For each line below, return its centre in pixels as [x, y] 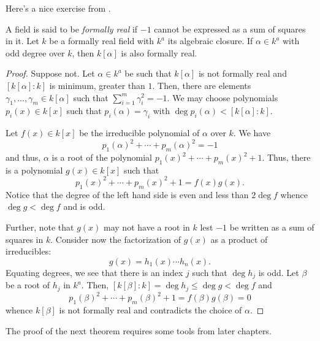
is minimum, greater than [97, 85]
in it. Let [22, 41]
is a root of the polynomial [102, 157]
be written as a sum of [272, 227]
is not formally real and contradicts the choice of [150, 309]
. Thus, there [286, 157]
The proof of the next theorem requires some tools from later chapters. [139, 330]
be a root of [28, 285]
